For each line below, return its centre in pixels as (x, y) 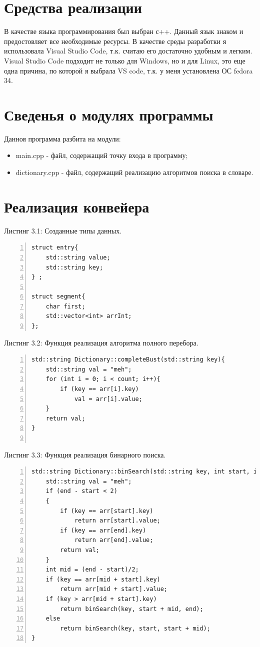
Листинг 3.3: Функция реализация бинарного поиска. (85, 454)
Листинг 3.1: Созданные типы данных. (63, 230)
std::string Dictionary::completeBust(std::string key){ (128, 360)
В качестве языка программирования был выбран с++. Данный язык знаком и (124, 31)
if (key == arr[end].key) (103, 530)
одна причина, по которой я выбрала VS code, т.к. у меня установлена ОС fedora (128, 70)
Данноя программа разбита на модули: (62, 138)
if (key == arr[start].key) (107, 511)
